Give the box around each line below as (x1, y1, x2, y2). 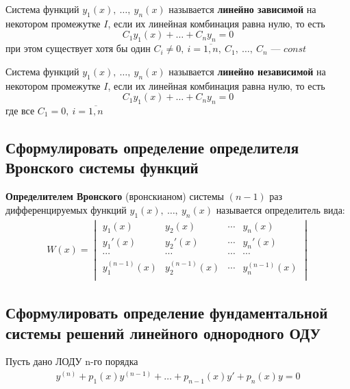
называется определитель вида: (216, 202, 345, 216)
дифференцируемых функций (5, 202, 127, 216)
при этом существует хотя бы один (5, 41, 151, 55)
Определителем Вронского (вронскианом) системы (5, 189, 224, 203)
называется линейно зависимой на (168, 2, 316, 16)
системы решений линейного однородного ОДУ (5, 322, 321, 343)
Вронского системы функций (5, 157, 199, 178)
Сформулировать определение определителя (5, 136, 299, 158)
